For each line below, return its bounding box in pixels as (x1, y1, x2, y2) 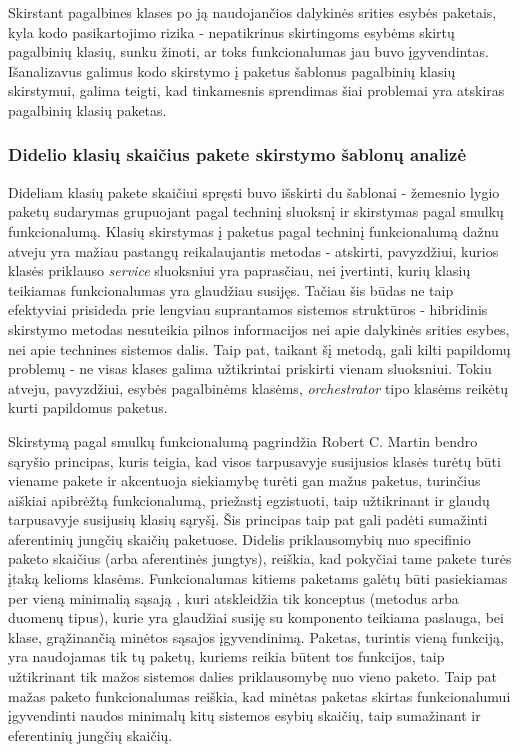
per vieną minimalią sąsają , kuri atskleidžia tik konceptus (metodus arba (8, 587, 459, 608)
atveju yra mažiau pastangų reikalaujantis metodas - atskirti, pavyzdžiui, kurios (8, 240, 499, 261)
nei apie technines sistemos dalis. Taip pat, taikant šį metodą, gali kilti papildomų (8, 338, 511, 359)
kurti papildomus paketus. (8, 397, 168, 418)
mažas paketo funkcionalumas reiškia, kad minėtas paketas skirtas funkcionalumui (8, 685, 511, 706)
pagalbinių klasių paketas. (8, 99, 167, 120)
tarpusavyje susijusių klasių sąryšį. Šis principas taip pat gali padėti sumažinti (8, 509, 488, 530)
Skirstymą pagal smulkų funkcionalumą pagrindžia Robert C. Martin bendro (8, 430, 478, 451)
